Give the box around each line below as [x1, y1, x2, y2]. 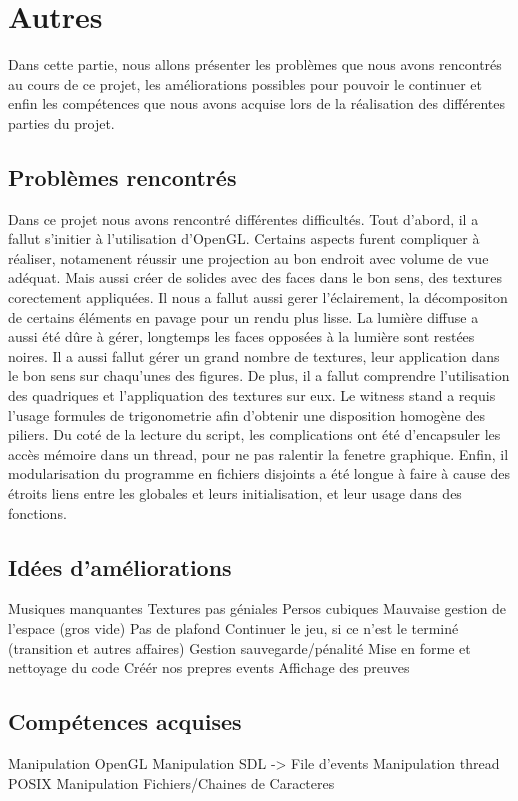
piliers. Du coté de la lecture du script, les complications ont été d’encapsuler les [8, 424, 501, 445]
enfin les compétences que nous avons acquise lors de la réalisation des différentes [8, 93, 505, 114]
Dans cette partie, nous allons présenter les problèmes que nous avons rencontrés [8, 54, 502, 75]
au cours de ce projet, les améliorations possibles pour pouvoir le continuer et [8, 73, 482, 94]
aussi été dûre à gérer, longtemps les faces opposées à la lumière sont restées [8, 326, 475, 347]
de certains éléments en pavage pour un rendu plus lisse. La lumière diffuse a [8, 306, 479, 327]
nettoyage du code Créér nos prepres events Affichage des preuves [8, 657, 410, 678]
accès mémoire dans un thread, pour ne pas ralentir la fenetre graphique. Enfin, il [8, 443, 509, 464]
